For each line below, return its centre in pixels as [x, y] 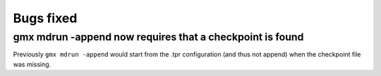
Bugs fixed [45, 18]
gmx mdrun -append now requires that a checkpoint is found [158, 37]
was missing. [32, 64]
